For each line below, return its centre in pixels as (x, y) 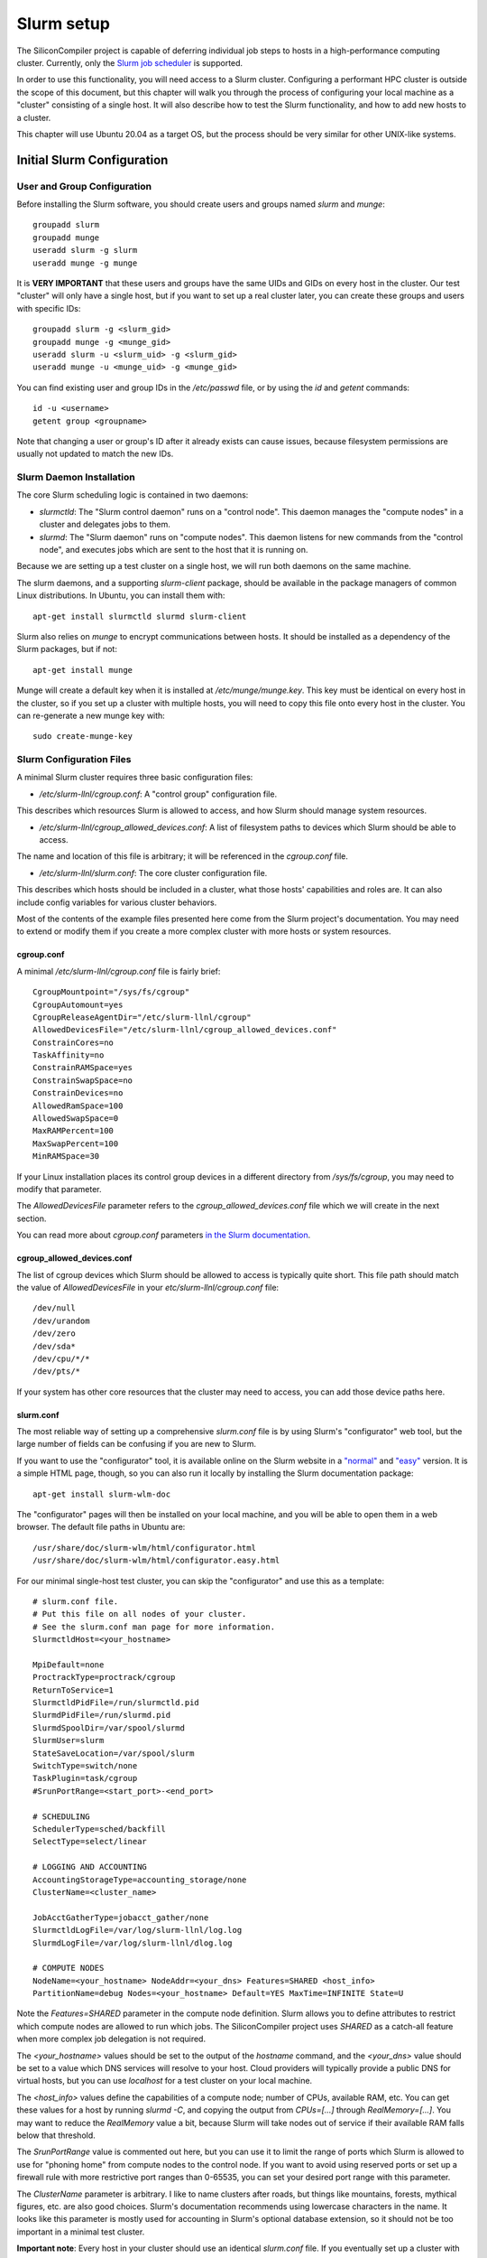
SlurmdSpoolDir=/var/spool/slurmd (109, 1728)
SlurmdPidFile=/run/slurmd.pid (102, 1715)
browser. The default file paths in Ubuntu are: (101, 1527)
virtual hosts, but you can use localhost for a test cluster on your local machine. (165, 2081)
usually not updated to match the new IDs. (95, 454)
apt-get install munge (83, 670)
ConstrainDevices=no (78, 1093)
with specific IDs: (49, 308)
